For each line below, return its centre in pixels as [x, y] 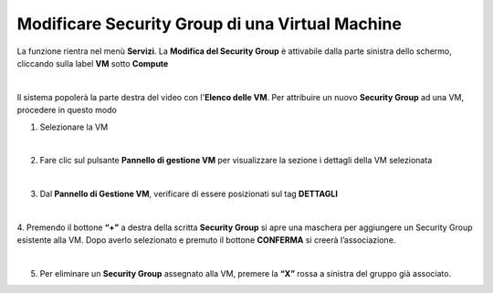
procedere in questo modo [67, 110]
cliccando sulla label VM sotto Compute [93, 63]
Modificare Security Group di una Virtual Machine [209, 24]
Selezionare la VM [74, 127]
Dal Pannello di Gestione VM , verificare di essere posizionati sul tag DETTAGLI [189, 194]
